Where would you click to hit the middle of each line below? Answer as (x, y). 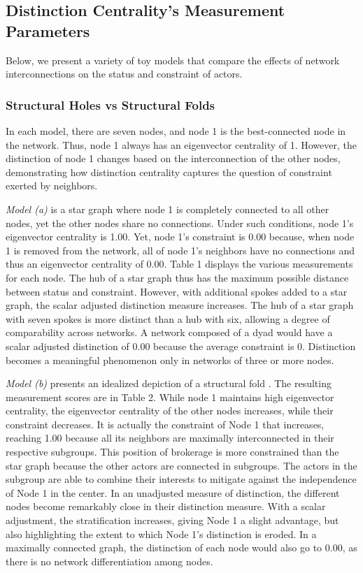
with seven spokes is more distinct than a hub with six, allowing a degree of (168, 318)
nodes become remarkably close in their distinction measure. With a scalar (166, 506)
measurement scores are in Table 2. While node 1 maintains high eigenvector (170, 397)
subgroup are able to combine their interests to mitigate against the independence (181, 479)
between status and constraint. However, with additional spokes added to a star (177, 291)
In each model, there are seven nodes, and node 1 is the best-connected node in (176, 131)
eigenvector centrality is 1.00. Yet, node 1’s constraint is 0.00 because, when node (180, 237)
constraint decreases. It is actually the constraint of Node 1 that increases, (165, 424)
